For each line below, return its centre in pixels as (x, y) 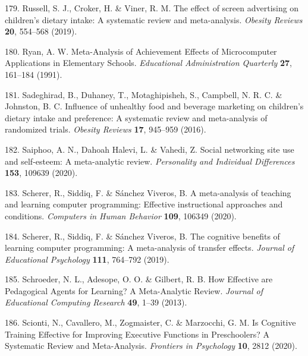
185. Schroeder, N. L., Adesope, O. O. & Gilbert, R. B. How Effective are (139, 279)
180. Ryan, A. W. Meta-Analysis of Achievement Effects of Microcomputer (141, 51)
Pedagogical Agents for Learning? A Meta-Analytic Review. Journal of (134, 290)
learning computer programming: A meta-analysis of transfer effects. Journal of (150, 248)
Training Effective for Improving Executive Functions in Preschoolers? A (137, 334)
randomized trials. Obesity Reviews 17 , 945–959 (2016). (106, 129)
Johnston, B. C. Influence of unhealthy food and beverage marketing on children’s (154, 106)
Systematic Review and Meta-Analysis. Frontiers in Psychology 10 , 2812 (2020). (151, 346)
